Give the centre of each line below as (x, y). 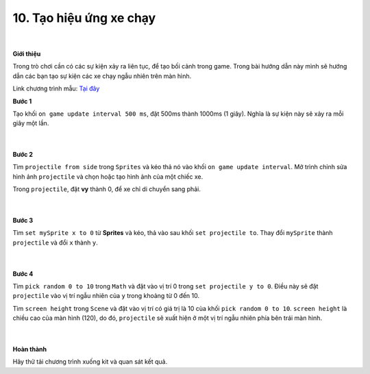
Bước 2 (23, 155)
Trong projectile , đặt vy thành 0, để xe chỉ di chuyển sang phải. (107, 189)
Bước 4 (23, 273)
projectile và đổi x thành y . (56, 242)
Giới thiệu (27, 53)
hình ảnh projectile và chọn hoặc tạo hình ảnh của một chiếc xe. (108, 176)
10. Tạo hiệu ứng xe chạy (84, 18)
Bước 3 (23, 221)
